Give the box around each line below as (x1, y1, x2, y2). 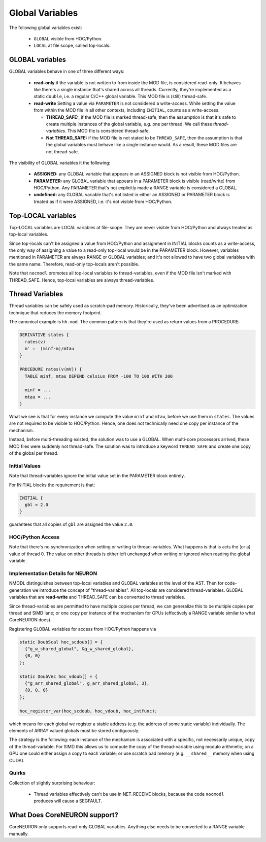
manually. (9, 831, 29, 837)
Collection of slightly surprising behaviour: (9, 780, 96, 786)
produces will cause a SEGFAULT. (33, 798, 102, 804)
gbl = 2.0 (25, 502, 49, 507)
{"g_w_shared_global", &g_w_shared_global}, (25, 646, 134, 652)
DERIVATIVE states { (19, 332, 69, 337)
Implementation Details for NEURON (9, 570, 97, 576)
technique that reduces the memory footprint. (9, 309, 102, 315)
